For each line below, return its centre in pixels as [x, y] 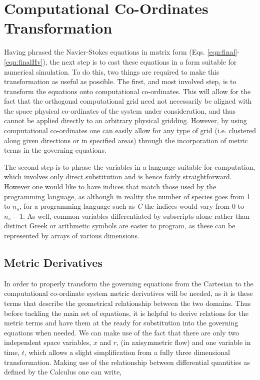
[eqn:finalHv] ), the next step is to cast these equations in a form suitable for [120, 61]
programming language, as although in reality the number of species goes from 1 [127, 196]
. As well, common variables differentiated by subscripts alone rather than [136, 216]
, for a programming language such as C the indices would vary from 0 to [132, 206]
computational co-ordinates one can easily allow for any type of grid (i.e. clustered [130, 130]
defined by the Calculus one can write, [63, 372]
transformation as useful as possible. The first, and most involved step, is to [120, 81]
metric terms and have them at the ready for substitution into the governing [121, 323]
